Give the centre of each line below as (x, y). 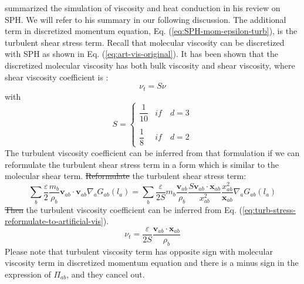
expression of (28, 274)
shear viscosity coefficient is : (57, 77)
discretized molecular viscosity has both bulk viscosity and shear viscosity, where (150, 65)
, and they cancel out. (106, 274)
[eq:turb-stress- (269, 209)
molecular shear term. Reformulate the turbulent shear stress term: (126, 176)
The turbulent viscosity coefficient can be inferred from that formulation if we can (152, 152)
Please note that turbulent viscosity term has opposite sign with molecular (139, 251)
